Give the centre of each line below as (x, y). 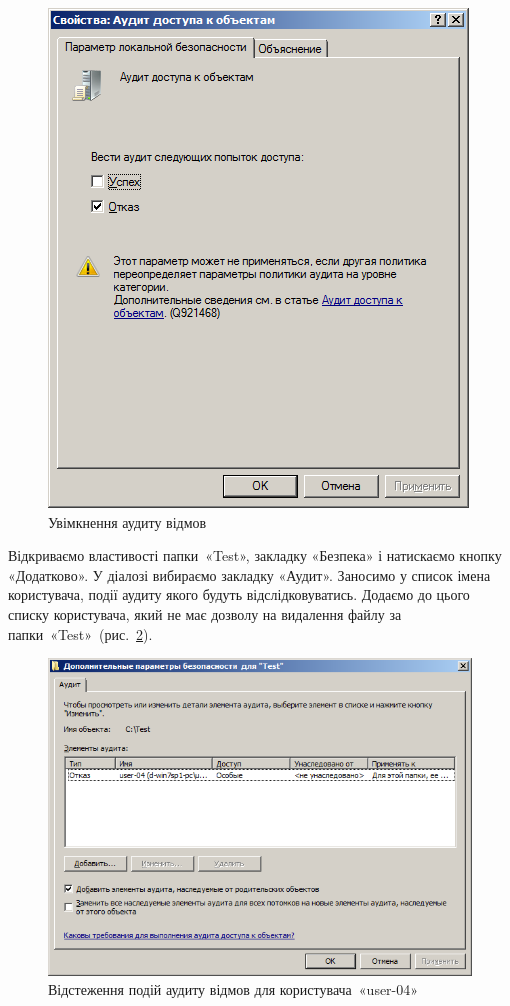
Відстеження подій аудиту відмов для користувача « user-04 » (233, 989)
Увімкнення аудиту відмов (127, 521)
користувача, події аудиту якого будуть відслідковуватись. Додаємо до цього (239, 594)
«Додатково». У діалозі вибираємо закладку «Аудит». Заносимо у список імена (249, 574)
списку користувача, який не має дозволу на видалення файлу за (205, 613)
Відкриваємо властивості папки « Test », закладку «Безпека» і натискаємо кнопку (255, 555)
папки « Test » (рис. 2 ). (80, 633)
